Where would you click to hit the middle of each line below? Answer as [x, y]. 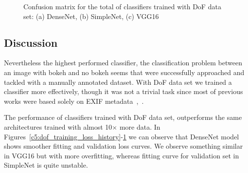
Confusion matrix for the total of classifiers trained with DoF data [122, 6]
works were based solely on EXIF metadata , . [74, 101]
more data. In [140, 126]
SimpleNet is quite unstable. [46, 165]
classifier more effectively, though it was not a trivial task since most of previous [124, 91]
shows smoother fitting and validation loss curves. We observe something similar [124, 146]
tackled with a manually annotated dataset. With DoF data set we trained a [118, 82]
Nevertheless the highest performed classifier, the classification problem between [123, 63]
